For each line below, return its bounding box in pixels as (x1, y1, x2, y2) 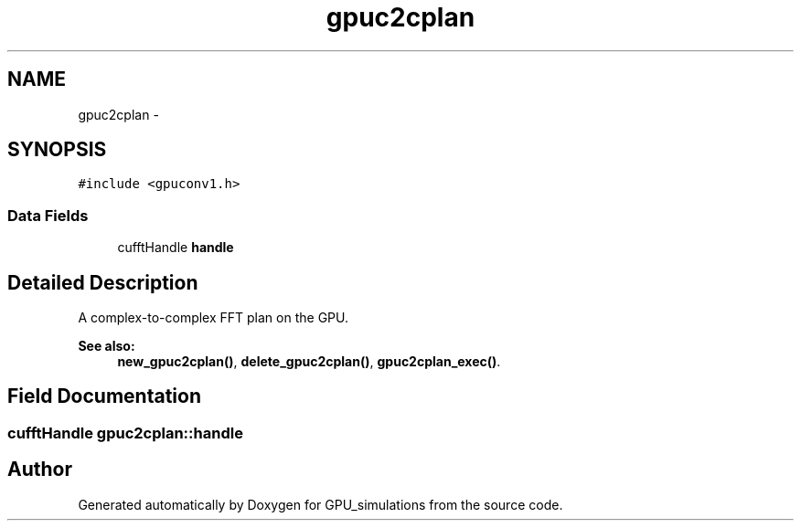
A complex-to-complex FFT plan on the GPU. (78, 310, 349, 326)
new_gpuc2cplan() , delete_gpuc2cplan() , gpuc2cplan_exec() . (117, 354, 501, 370)
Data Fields (7, 206, 89, 225)
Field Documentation (7, 385, 201, 408)
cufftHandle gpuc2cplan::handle (7, 423, 243, 442)
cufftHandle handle (117, 239, 234, 256)
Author (7, 458, 72, 481)
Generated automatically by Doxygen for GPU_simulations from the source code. (78, 496, 563, 512)
